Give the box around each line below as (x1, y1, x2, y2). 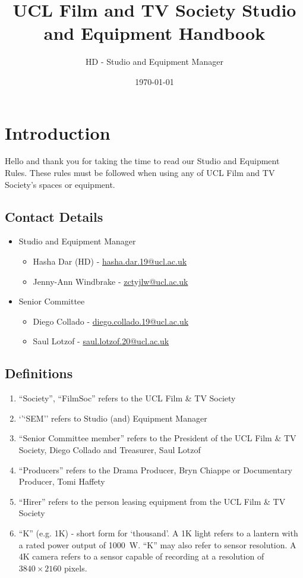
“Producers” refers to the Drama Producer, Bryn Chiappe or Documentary (18, 463, 292, 476)
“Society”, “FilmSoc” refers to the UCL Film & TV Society (18, 392, 236, 404)
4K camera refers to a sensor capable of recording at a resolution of (18, 550, 264, 563)
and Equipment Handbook (43, 21, 266, 45)
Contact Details (5, 207, 103, 225)
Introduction (5, 120, 111, 144)
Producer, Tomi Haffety (18, 475, 105, 488)
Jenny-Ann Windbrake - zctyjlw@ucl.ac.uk (33, 275, 188, 287)
